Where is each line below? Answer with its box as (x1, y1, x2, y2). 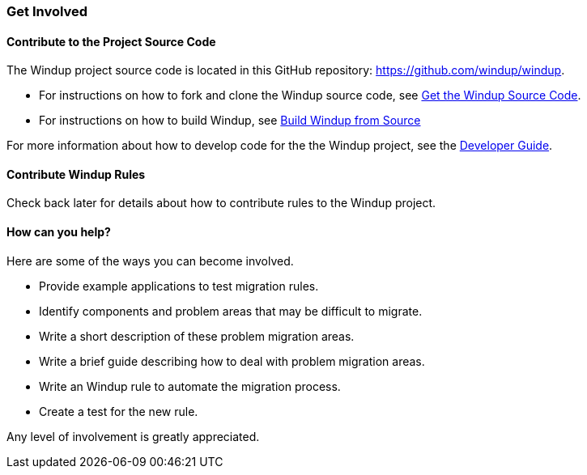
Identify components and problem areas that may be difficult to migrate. (39, 303, 423, 318)
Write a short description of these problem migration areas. (39, 329, 355, 343)
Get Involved (6, 3, 88, 19)
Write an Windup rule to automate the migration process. (39, 379, 341, 393)
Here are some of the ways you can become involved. (6, 253, 294, 268)
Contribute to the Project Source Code (6, 34, 216, 49)
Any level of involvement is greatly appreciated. (6, 429, 260, 443)
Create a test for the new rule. (39, 404, 198, 418)
